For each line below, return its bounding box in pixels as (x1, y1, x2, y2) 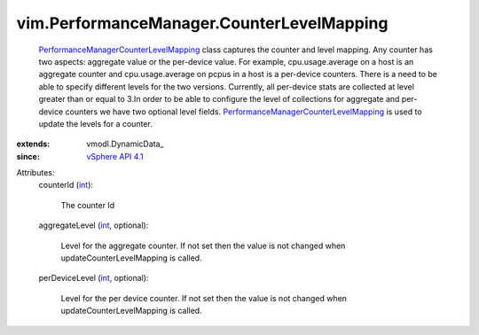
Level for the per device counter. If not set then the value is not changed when (60, 292, 348, 303)
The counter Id (60, 199, 115, 210)
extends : (16, 138, 51, 150)
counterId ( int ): (38, 180, 93, 191)
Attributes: (16, 167, 55, 178)
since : (16, 151, 40, 161)
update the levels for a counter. (38, 118, 153, 129)
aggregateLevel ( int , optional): (38, 220, 149, 230)
